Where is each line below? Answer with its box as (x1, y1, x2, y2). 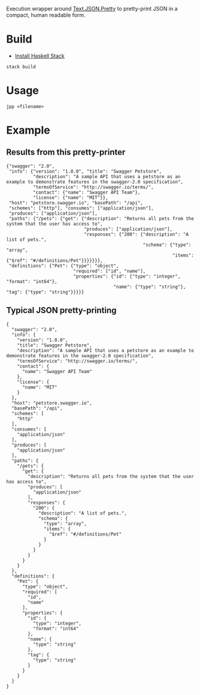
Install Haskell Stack (14, 52, 65, 59)
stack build (6, 64, 36, 70)
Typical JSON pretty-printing (6, 305, 117, 315)
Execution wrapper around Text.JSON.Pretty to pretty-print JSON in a (6, 5, 178, 12)
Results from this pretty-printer (6, 147, 126, 158)
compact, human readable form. (6, 11, 86, 19)
